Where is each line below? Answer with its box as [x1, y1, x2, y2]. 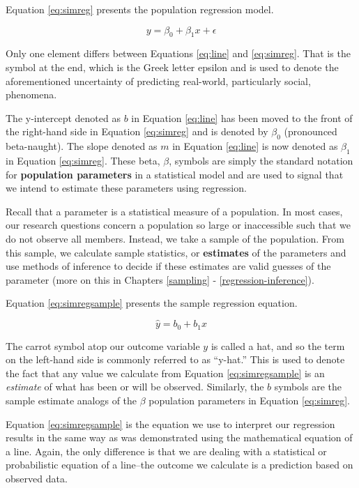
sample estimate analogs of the [6, 392, 137, 407]
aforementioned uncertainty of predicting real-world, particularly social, [6, 73, 311, 88]
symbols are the [274, 379, 342, 394]
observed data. [6, 471, 68, 485]
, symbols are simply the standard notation [169, 153, 353, 167]
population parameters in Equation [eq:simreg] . [148, 392, 351, 407]
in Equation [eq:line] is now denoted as [172, 139, 338, 153]
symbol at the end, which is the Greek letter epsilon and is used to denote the [6, 59, 339, 74]
